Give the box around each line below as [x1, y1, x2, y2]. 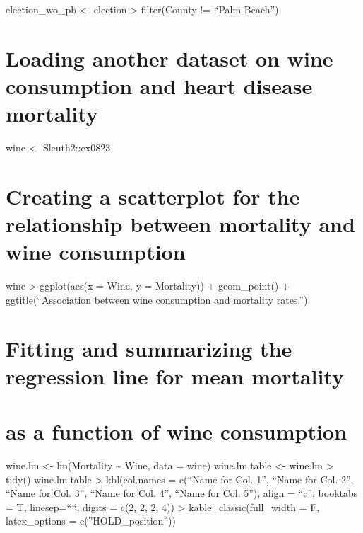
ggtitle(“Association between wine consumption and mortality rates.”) [6, 292, 308, 306]
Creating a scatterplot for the [6, 181, 300, 210]
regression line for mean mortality [6, 361, 345, 390]
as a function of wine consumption [6, 417, 347, 446]
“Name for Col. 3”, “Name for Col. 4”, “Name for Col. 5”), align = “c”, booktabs [6, 486, 358, 500]
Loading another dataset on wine [6, 43, 333, 72]
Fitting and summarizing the [6, 333, 292, 362]
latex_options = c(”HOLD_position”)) [6, 513, 176, 528]
